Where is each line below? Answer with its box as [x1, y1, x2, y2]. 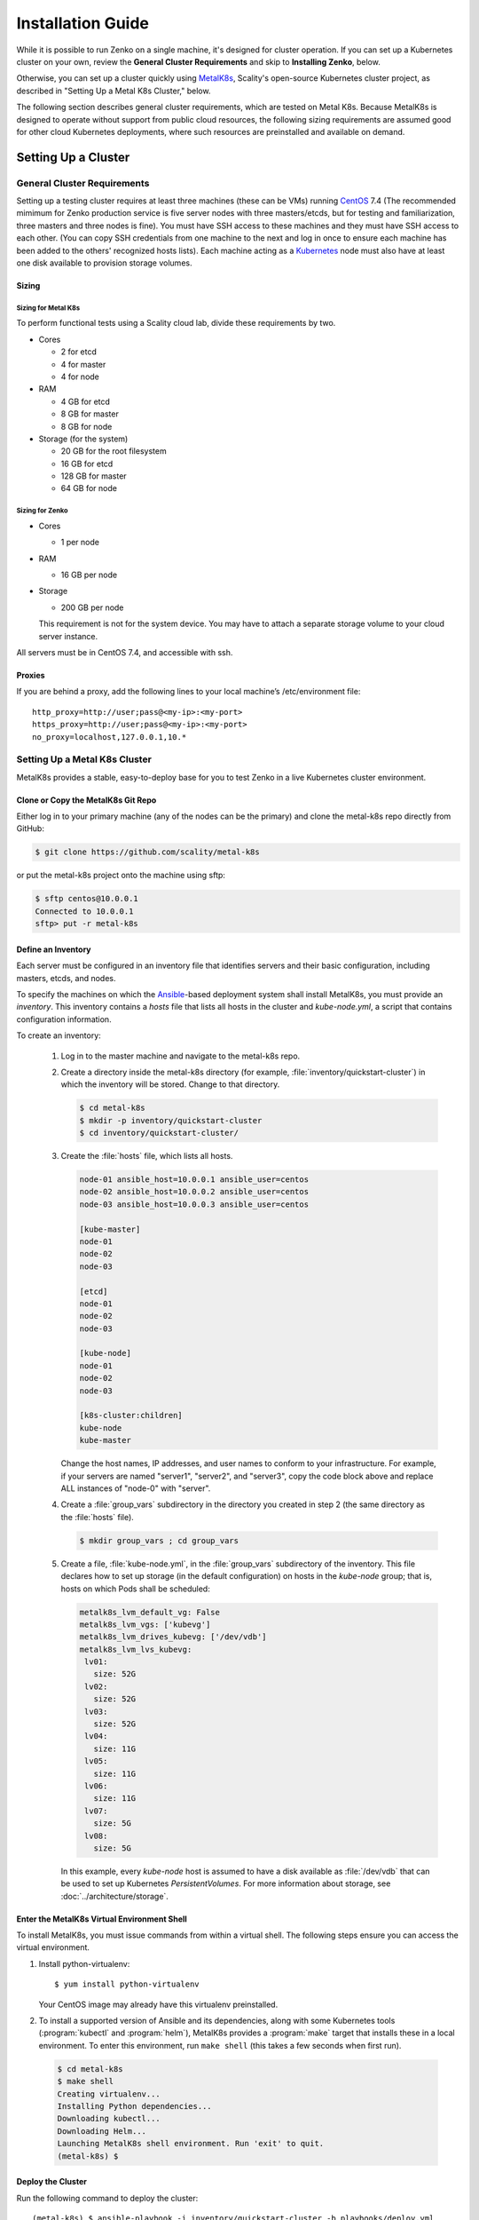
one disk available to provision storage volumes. [16, 258, 192, 268]
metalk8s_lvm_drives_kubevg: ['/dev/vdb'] [79, 1632, 267, 1642]
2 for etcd [60, 346, 98, 357]
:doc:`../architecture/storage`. [60, 1891, 169, 1901]
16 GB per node [60, 569, 118, 580]
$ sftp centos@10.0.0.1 [35, 893, 139, 904]
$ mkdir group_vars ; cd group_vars [79, 1535, 239, 1545]
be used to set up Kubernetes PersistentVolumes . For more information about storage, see [60, 1878, 391, 1889]
